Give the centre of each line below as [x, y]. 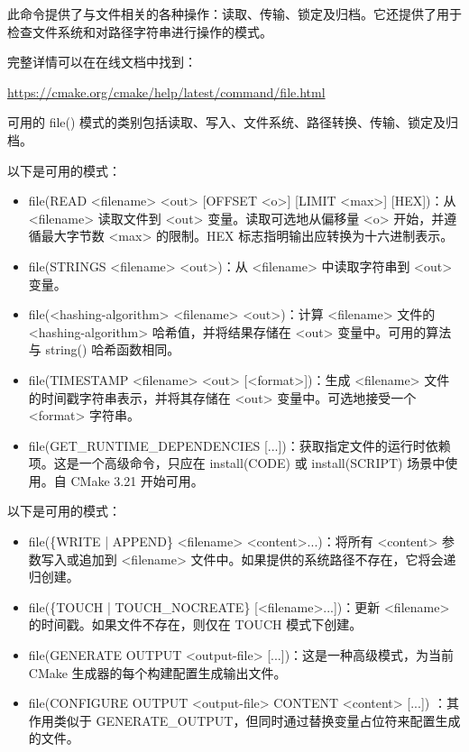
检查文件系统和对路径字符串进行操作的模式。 [140, 31]
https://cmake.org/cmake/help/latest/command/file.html [166, 92]
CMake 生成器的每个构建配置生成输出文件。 [157, 672]
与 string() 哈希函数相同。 [104, 349]
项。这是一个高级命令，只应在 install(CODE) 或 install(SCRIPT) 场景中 [237, 463]
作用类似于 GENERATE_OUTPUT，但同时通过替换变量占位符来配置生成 [244, 720]
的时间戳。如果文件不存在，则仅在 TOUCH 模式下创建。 [195, 624]
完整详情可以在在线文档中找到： [102, 62]
